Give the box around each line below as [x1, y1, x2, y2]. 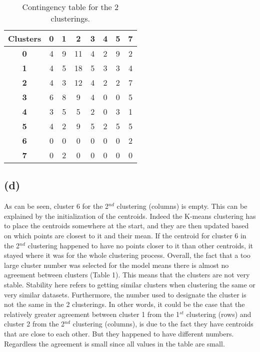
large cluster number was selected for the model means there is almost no [4, 259, 229, 270]
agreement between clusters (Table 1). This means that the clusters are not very [4, 269, 250, 280]
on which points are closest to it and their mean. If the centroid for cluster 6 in [4, 230, 246, 240]
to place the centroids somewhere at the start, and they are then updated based [4, 220, 249, 231]
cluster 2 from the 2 [4, 318, 65, 329]
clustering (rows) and [186, 308, 251, 319]
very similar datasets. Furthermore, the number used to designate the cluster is [4, 289, 246, 299]
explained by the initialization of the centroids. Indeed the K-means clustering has [4, 210, 256, 221]
